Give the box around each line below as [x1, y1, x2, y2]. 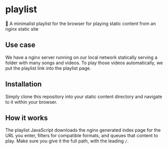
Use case [5, 41, 36, 49]
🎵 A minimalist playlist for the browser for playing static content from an [5, 20, 156, 27]
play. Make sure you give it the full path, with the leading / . [5, 138, 129, 144]
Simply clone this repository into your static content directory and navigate [5, 93, 162, 100]
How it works [5, 113, 48, 122]
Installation [5, 80, 42, 89]
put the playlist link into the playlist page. [5, 65, 91, 71]
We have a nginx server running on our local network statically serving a [5, 54, 157, 60]
